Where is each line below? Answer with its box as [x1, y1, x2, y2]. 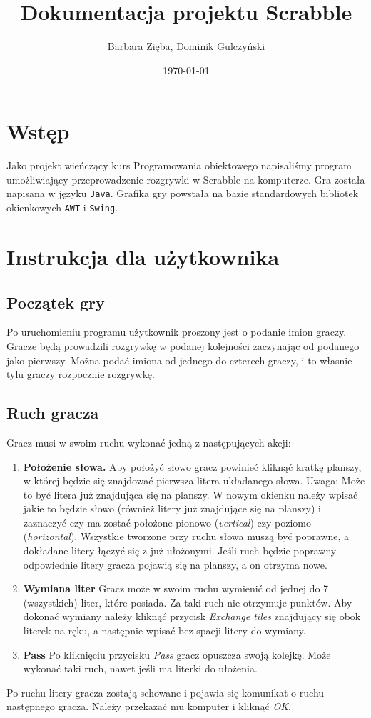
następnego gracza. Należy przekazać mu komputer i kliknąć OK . [6, 699, 291, 714]
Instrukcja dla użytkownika [6, 241, 280, 271]
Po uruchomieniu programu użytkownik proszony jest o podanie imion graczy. [6, 324, 347, 339]
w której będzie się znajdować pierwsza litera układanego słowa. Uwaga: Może [23, 473, 365, 488]
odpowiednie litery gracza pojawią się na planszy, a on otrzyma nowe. [23, 557, 327, 572]
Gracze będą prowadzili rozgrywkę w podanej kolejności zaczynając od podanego [6, 338, 360, 353]
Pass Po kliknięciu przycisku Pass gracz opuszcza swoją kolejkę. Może [23, 647, 331, 662]
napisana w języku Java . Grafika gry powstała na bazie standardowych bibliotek [6, 186, 359, 201]
